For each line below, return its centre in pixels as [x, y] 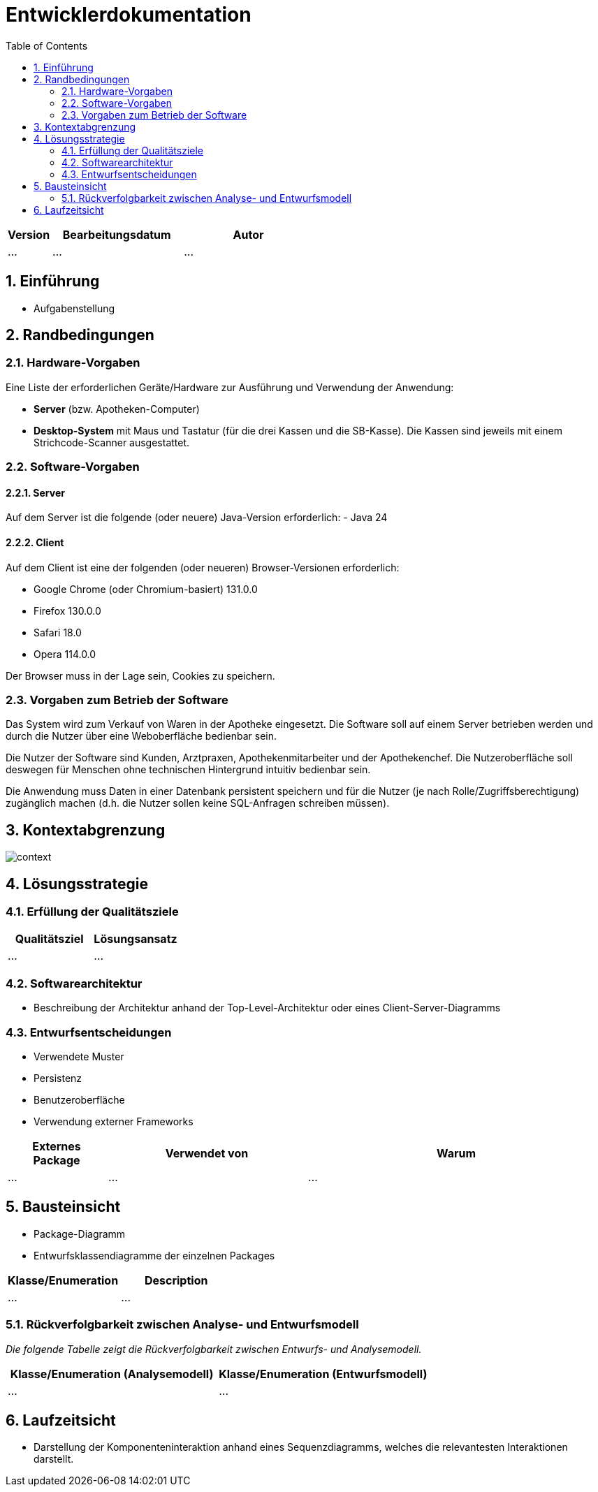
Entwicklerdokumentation [129, 15]
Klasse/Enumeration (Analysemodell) [112, 1374]
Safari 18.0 [58, 632]
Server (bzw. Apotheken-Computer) [117, 409]
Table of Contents [47, 45]
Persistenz [58, 1078]
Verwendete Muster [79, 1056]
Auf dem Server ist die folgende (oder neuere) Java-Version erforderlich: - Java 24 [197, 518]
